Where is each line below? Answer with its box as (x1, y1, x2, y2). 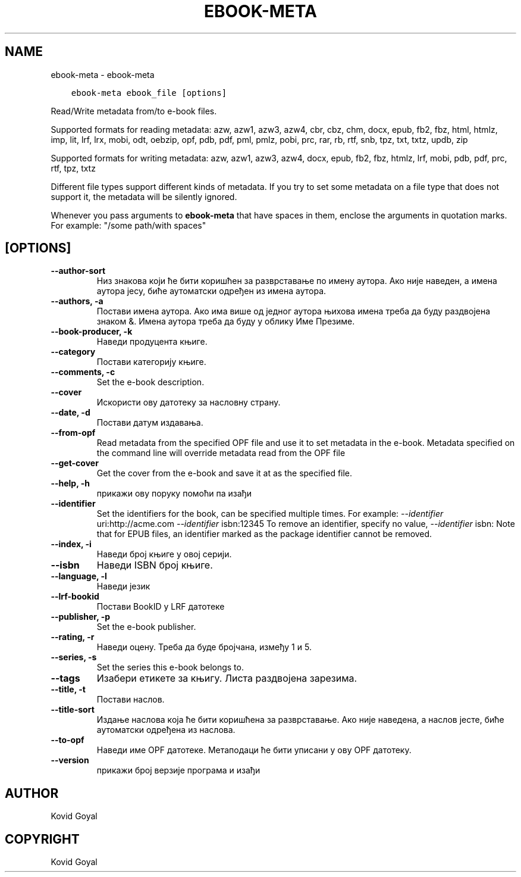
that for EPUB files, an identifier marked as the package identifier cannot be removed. (96, 529, 432, 539)
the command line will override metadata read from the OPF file (96, 448, 346, 458)
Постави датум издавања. (96, 417, 203, 428)
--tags (51, 672, 80, 685)
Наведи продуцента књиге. (96, 336, 208, 347)
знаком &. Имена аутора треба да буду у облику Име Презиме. (96, 316, 355, 327)
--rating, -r (51, 632, 95, 642)
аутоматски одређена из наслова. (96, 725, 236, 735)
